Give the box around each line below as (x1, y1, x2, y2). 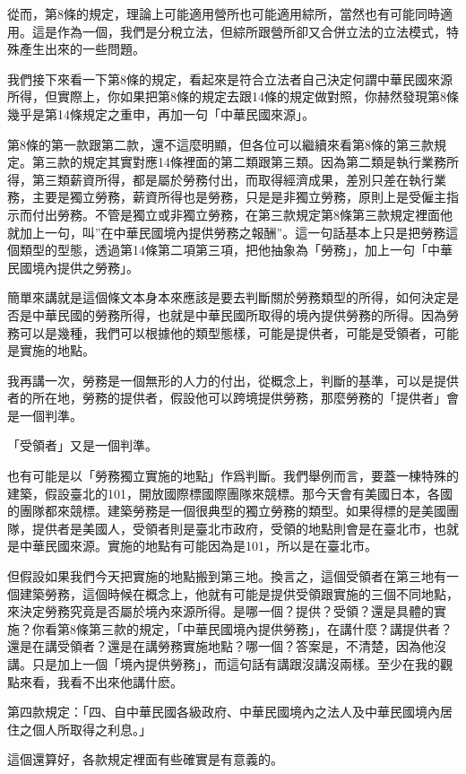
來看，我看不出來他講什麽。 (19, 672, 183, 691)
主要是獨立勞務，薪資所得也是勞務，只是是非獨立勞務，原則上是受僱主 (31, 187, 446, 206)
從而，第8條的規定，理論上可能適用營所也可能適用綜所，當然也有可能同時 (7, 4, 440, 22)
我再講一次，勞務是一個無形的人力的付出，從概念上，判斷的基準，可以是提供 (7, 370, 459, 389)
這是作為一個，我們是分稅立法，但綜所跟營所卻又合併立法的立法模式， (31, 22, 446, 40)
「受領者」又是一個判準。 (7, 436, 158, 455)
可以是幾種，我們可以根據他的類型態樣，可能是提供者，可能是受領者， (19, 323, 434, 342)
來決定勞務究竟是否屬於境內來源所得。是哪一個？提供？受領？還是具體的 (7, 602, 434, 621)
